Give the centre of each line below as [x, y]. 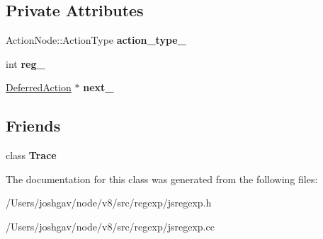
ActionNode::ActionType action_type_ [96, 40]
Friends [33, 126]
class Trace [31, 155]
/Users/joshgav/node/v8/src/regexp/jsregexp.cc [110, 226]
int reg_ [25, 63]
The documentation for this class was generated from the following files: [162, 179]
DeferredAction [39, 87]
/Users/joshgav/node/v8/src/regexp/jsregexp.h [109, 203]
